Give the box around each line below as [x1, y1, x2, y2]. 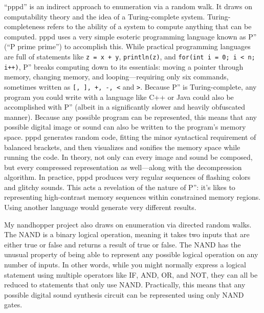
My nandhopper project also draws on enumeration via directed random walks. [4, 219, 252, 229]
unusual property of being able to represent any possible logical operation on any [4, 249, 258, 260]
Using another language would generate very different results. [4, 202, 196, 213]
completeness [4, 21, 45, 32]
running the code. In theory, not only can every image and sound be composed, [4, 152, 253, 162]
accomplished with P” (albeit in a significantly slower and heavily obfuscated [4, 101, 246, 112]
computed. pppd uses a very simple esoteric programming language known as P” [4, 31, 257, 41]
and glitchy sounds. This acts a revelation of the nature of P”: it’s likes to [4, 181, 235, 192]
